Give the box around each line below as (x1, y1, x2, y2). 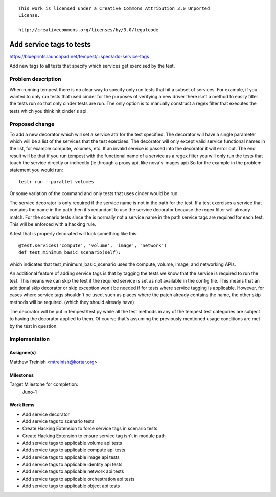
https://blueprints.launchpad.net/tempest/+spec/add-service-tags (9, 54, 149, 60)
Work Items (9, 402, 35, 408)
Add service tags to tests (9, 40, 91, 49)
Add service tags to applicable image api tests (22, 454, 120, 460)
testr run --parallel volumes (18, 179, 95, 185)
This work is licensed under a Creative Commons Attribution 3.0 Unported (18, 6, 210, 11)
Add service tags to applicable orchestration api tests (22, 476, 135, 482)
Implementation (9, 335, 50, 342)
